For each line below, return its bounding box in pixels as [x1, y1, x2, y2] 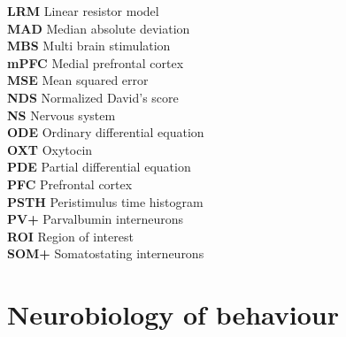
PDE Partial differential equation [7, 157, 191, 176]
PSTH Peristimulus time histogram [7, 192, 204, 211]
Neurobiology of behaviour [7, 296, 340, 333]
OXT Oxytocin [7, 140, 93, 158]
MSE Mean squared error [7, 71, 149, 89]
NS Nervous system [7, 105, 116, 124]
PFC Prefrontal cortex [7, 174, 133, 193]
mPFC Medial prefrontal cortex [7, 53, 184, 72]
